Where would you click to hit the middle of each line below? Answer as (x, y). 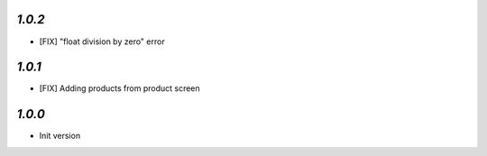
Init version (60, 136)
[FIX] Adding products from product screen (119, 88)
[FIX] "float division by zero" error (102, 41)
